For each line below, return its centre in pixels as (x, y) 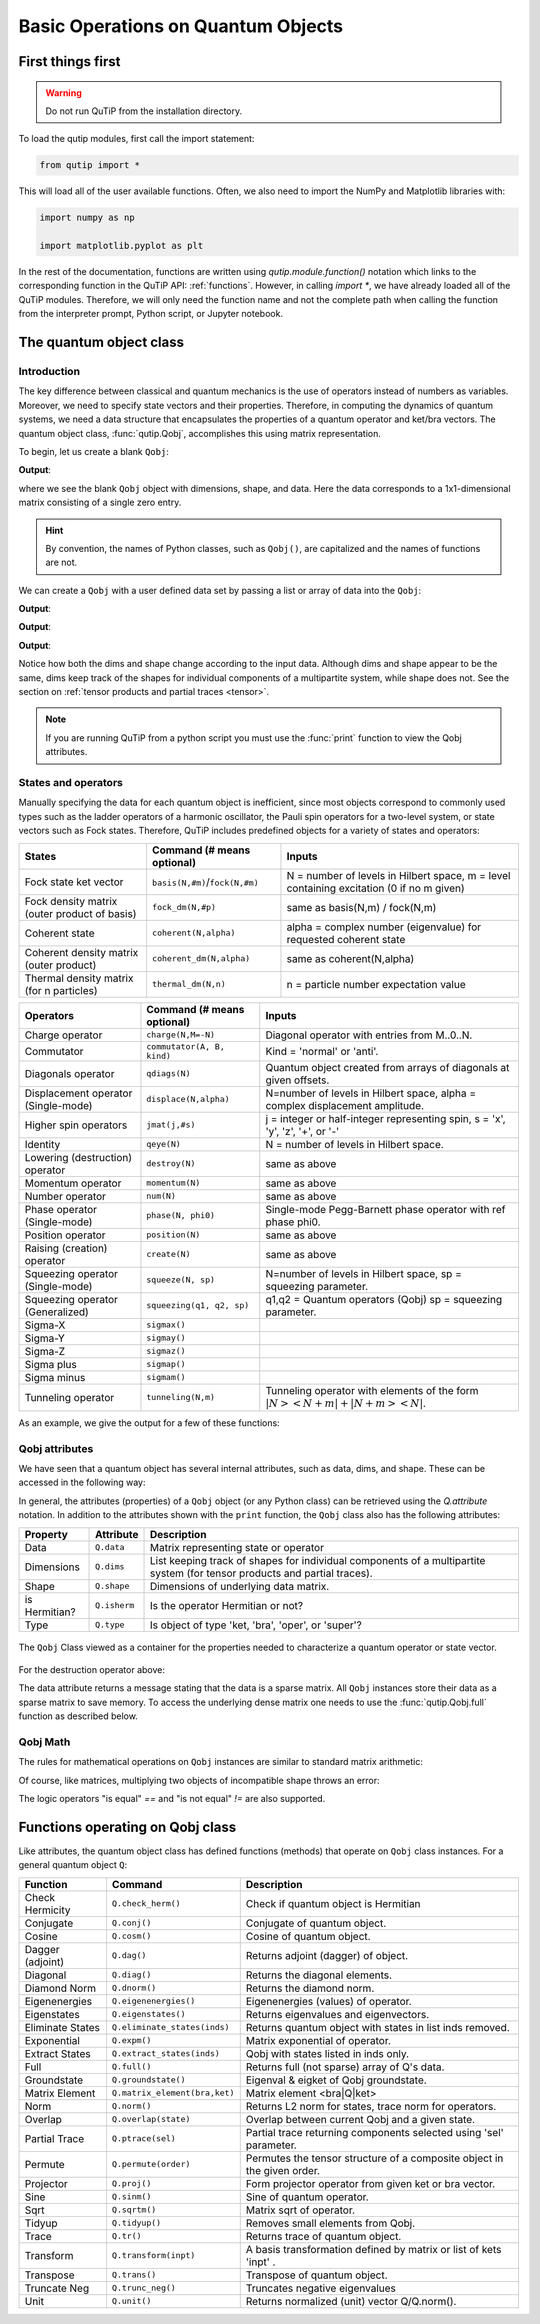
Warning (63, 92)
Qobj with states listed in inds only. (327, 2053)
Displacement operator (78, 1093)
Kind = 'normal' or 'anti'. (322, 1051)
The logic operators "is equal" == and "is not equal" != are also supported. (172, 1799)
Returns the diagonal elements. (319, 1975)
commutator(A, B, (185, 1046)
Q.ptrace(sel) (144, 2138)
